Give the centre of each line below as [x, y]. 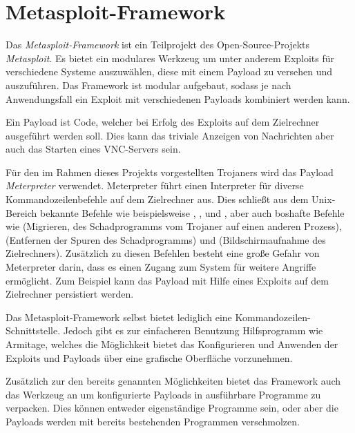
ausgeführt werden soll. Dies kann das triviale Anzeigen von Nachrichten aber [170, 135]
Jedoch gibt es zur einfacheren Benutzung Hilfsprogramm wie [193, 330]
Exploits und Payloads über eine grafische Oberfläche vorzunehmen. [149, 357]
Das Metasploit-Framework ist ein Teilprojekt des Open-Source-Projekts [158, 45]
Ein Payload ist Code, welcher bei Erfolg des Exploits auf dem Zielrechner [163, 122]
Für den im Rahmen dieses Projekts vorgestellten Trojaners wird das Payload [170, 172]
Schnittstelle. [33, 330]
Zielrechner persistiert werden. [70, 294]
